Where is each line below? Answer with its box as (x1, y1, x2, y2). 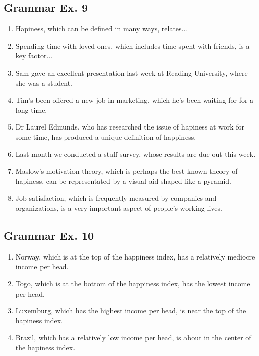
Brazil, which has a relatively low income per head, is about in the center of (15, 332, 251, 343)
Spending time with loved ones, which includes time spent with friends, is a (15, 40, 250, 51)
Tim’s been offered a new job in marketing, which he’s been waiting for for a (15, 94, 254, 105)
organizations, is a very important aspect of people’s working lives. (15, 202, 223, 213)
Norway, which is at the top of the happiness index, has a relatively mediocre (15, 251, 255, 262)
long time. (15, 104, 47, 115)
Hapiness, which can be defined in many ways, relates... (15, 23, 188, 34)
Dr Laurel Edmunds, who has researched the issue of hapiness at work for (15, 121, 245, 132)
